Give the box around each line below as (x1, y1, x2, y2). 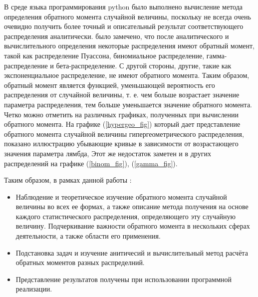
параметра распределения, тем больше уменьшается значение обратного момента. (4, 99, 253, 109)
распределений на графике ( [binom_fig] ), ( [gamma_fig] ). (4, 158, 178, 168)
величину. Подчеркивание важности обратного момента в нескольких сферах (15, 221, 250, 231)
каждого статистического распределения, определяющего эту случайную (15, 211, 236, 221)
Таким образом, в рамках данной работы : (4, 175, 132, 185)
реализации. (15, 284, 52, 294)
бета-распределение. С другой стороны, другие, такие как (56, 60, 232, 70)
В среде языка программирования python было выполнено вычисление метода (4, 1, 243, 11)
